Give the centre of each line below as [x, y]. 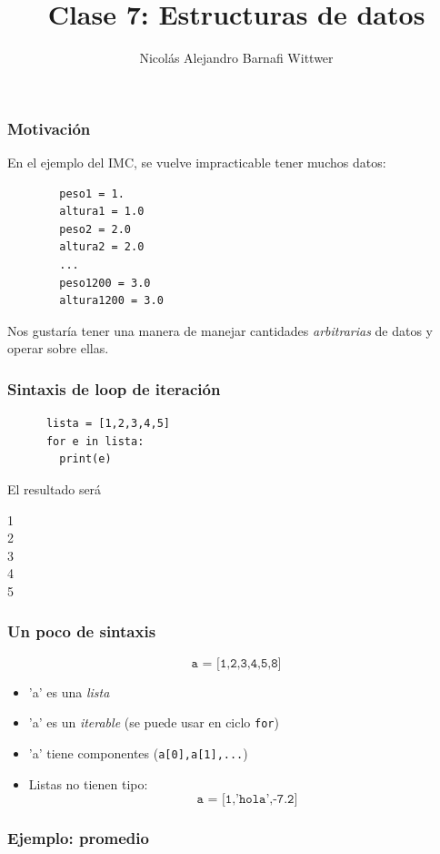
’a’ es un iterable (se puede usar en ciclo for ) [154, 722]
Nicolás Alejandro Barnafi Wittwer [236, 58]
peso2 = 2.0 [95, 229]
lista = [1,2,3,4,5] [108, 424]
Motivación [49, 128]
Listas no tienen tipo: [88, 783]
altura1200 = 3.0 [111, 301]
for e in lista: [95, 441]
